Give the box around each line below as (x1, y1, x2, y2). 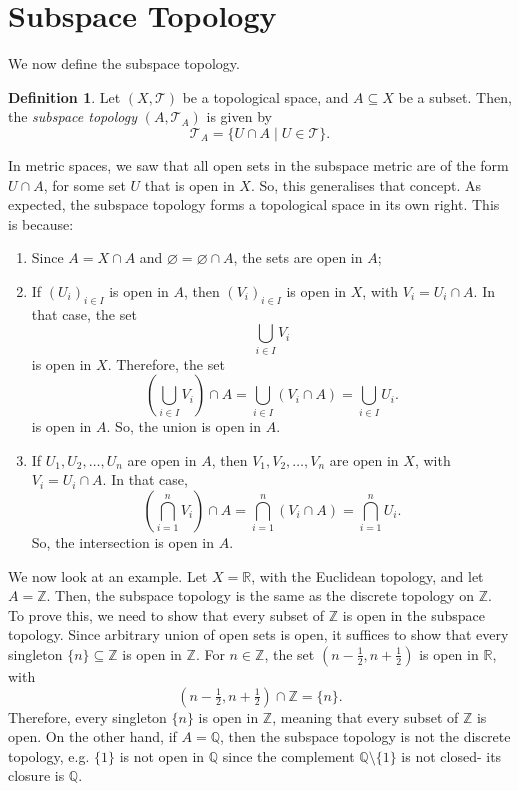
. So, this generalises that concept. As (250, 174, 482, 195)
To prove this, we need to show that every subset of (8, 604, 325, 625)
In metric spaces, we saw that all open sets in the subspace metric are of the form (8, 154, 509, 175)
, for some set (43, 174, 126, 195)
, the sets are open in (233, 247, 363, 268)
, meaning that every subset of (272, 706, 459, 727)
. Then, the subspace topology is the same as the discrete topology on (46, 585, 474, 606)
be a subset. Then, (398, 86, 512, 107)
